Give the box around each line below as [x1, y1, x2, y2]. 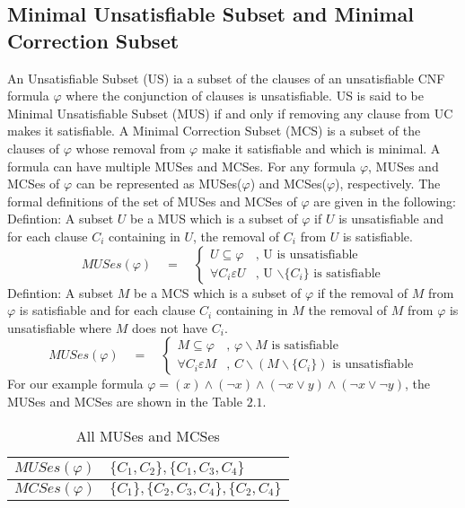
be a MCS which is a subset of [134, 283, 302, 302]
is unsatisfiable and [338, 209, 444, 228]
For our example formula [7, 374, 144, 393]
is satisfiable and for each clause [19, 301, 196, 320]
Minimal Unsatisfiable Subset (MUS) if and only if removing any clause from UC [7, 103, 453, 122]
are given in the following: [313, 191, 456, 210]
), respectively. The [335, 174, 441, 193]
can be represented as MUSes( [75, 174, 242, 193]
